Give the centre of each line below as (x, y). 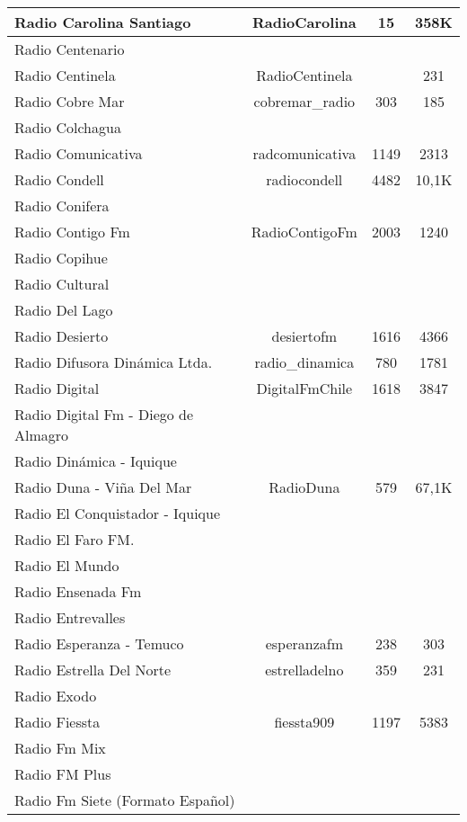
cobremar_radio (304, 101)
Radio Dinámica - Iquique (96, 461)
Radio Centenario (70, 49)
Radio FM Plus (63, 774)
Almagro (42, 435)
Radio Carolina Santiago (103, 22)
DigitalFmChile (304, 388)
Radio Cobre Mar (70, 101)
